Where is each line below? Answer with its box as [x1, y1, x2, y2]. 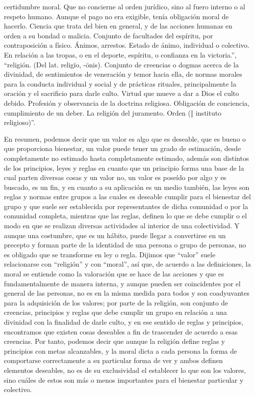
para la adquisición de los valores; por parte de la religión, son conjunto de [4, 297, 228, 307]
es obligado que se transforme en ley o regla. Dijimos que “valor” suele [4, 249, 216, 259]
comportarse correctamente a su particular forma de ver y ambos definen [4, 355, 223, 366]
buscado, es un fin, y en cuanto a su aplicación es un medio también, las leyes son [4, 182, 250, 192]
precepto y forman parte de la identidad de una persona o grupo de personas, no [4, 240, 246, 250]
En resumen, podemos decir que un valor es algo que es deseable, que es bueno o [4, 133, 246, 144]
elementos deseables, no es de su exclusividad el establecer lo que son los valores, [4, 365, 246, 375]
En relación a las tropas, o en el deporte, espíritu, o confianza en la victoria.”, [4, 49, 237, 60]
